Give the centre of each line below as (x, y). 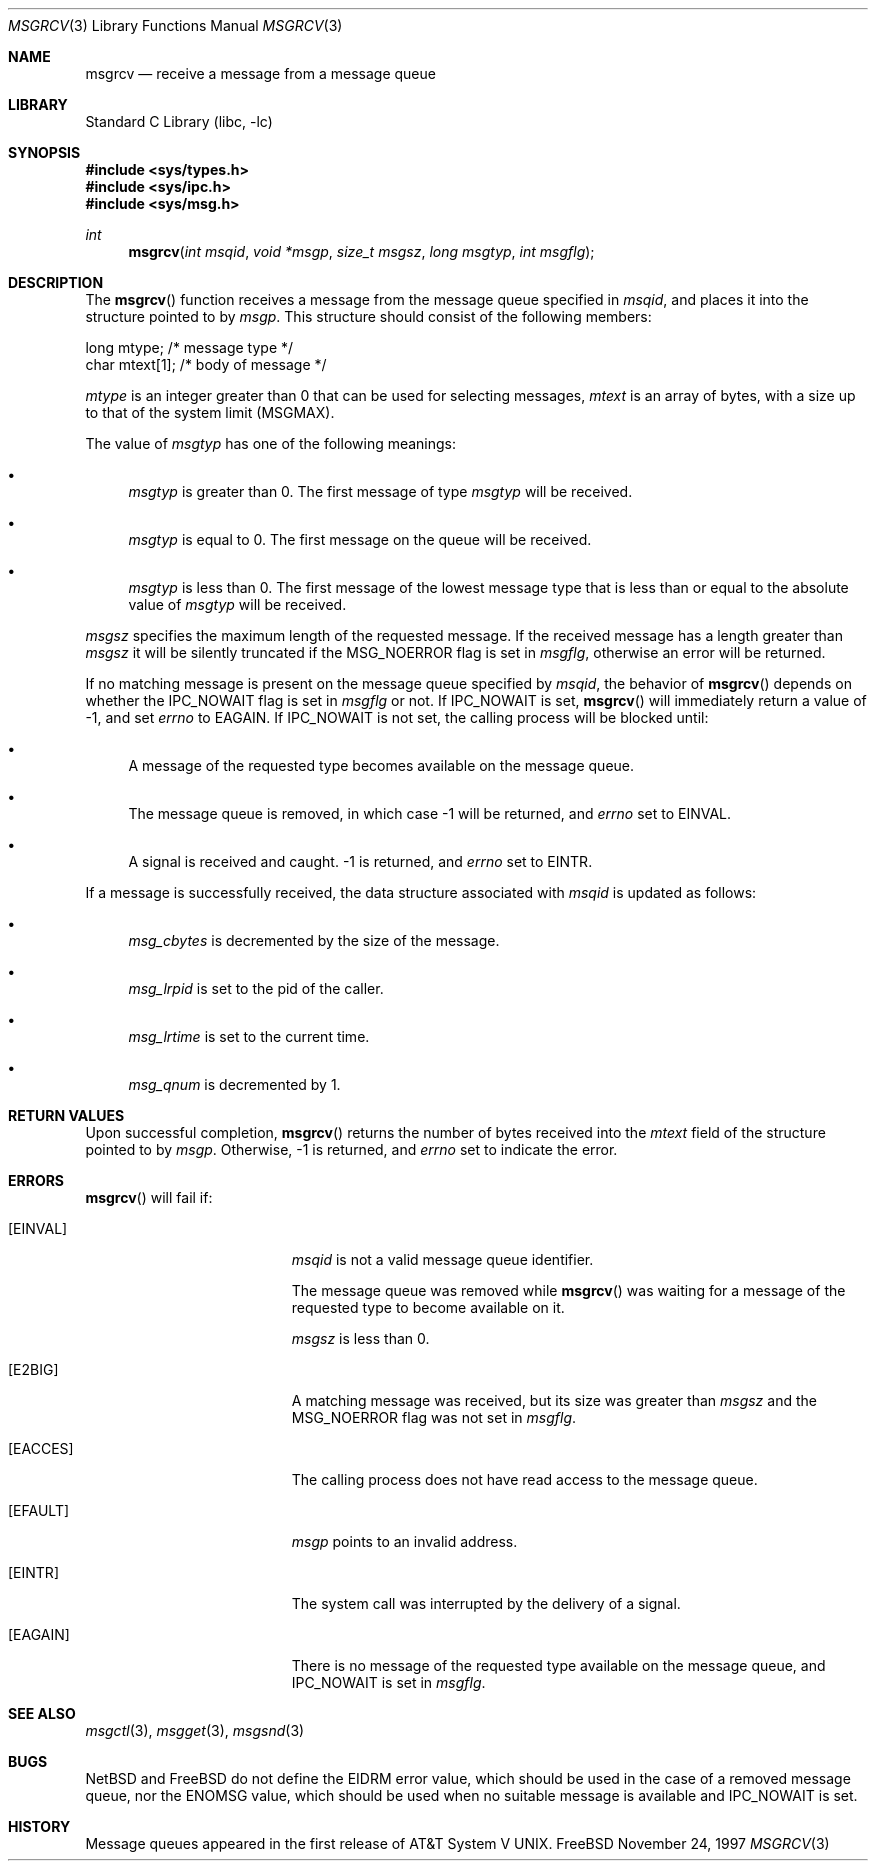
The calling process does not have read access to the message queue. (524, 1479)
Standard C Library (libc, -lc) (179, 121)
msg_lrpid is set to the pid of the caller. (256, 988)
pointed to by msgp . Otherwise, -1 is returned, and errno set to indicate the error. (351, 1149)
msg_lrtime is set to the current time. (249, 1036)
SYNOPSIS (44, 152)
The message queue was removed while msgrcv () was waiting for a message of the (568, 1290)
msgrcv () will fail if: (149, 1197)
